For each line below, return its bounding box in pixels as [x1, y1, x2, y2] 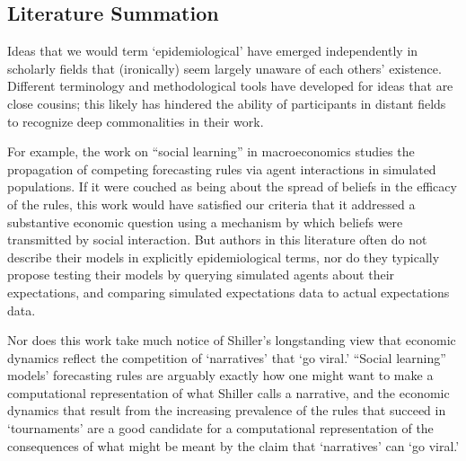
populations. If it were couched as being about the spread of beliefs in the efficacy [7, 177, 457, 196]
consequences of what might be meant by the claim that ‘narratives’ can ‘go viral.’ [7, 436, 460, 455]
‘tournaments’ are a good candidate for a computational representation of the [7, 419, 434, 438]
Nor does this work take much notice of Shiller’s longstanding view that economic [7, 331, 456, 350]
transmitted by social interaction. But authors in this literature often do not [7, 230, 427, 249]
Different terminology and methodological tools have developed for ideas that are [7, 76, 453, 95]
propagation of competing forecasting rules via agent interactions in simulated [7, 159, 436, 178]
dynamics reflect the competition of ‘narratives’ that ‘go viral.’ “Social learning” [7, 348, 446, 367]
